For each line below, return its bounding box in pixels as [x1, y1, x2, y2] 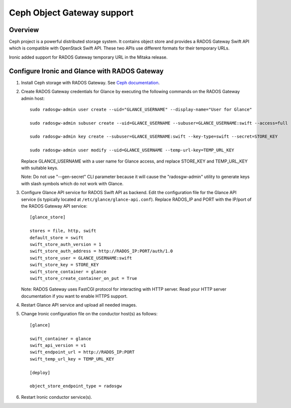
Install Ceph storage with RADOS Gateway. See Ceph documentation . [21, 80, 160, 85]
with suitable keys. [21, 165, 58, 171]
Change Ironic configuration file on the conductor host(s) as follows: [21, 311, 158, 317]
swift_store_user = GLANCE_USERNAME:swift [30, 255, 132, 261]
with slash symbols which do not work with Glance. [21, 180, 124, 186]
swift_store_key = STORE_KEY [30, 262, 99, 268]
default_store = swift [30, 235, 84, 240]
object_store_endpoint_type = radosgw [30, 383, 122, 389]
